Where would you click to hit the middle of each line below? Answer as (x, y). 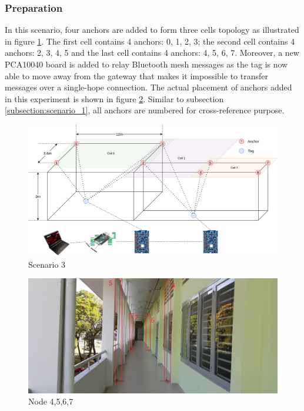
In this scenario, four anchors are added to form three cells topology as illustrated (152, 30)
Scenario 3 (47, 264)
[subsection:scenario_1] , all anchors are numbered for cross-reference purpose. (145, 110)
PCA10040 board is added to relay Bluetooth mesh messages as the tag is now (146, 64)
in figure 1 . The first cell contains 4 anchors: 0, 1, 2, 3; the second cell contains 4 (150, 41)
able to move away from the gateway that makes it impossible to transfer (136, 75)
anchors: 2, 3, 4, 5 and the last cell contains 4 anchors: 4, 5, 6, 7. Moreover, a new (152, 53)
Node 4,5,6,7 (51, 401)
